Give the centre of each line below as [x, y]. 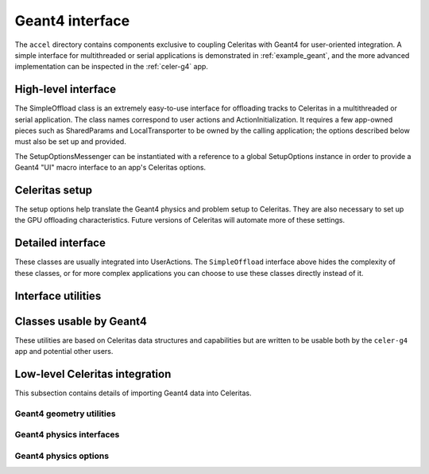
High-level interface [66, 89]
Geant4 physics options [62, 456]
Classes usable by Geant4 [81, 321]
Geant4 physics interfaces [67, 435]
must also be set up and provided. [70, 142]
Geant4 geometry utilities [65, 414]
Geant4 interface [72, 21]
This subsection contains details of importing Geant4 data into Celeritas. [133, 393]
